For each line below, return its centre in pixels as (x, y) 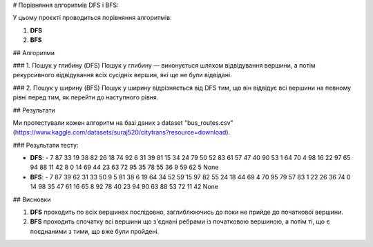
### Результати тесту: (46, 145)
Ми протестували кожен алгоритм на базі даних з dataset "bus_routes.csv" (123, 122)
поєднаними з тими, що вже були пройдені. (95, 231)
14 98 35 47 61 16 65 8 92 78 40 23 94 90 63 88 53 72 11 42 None (124, 187)
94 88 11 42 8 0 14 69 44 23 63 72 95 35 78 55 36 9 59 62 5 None (124, 167)
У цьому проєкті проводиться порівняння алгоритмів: (92, 18)
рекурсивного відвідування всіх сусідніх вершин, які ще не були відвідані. (122, 75)
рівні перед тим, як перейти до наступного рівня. (86, 97)
